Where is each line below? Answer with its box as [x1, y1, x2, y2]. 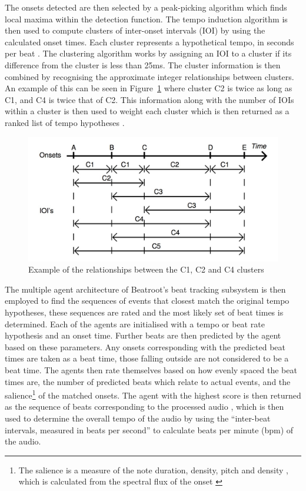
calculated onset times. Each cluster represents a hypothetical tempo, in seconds [5, 35, 294, 48]
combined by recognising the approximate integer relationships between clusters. [5, 70, 294, 82]
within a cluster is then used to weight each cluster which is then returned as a [5, 105, 290, 117]
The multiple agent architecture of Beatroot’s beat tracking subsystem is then [5, 283, 286, 295]
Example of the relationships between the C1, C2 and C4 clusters [28, 263, 264, 276]
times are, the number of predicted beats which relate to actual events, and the [5, 375, 291, 387]
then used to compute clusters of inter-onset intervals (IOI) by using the [5, 24, 265, 37]
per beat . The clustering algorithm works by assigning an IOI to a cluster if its [5, 47, 292, 59]
